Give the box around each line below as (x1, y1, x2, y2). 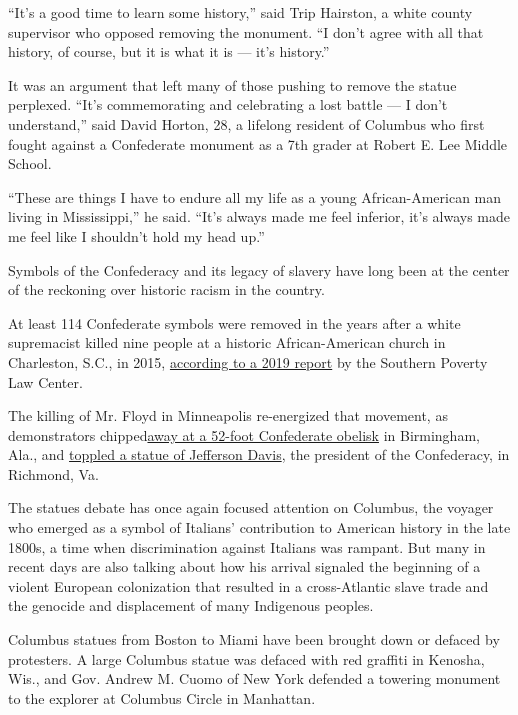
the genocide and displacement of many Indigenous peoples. (8, 595, 374, 616)
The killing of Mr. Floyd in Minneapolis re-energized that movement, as (8, 405, 448, 426)
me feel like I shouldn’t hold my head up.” (8, 225, 265, 246)
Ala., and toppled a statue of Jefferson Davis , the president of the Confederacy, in (8, 444, 510, 465)
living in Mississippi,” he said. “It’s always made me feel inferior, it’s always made (8, 206, 511, 227)
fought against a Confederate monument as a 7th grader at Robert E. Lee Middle (8, 133, 508, 154)
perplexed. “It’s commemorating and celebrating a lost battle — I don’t (8, 94, 448, 115)
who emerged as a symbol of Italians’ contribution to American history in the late (8, 517, 511, 538)
